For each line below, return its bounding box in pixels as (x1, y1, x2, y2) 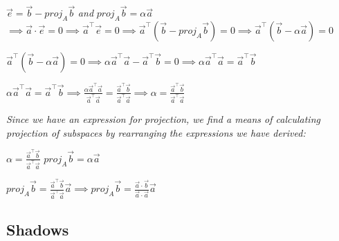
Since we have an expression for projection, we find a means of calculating (6, 112, 320, 126)
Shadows (6, 218, 69, 240)
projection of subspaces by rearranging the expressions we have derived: (6, 125, 306, 139)
